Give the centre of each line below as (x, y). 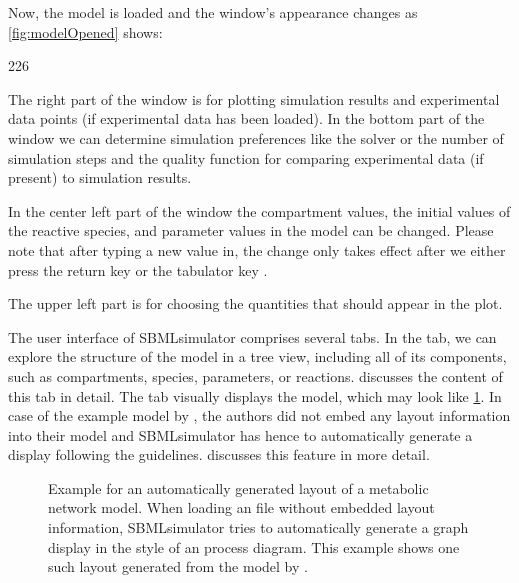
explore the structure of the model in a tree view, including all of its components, (257, 356)
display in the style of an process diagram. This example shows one (254, 546)
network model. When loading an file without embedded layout (241, 507)
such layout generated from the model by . (178, 566)
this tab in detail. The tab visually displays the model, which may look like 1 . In (255, 395)
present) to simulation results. (100, 177)
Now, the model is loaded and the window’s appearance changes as (213, 12)
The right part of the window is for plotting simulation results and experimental (254, 98)
